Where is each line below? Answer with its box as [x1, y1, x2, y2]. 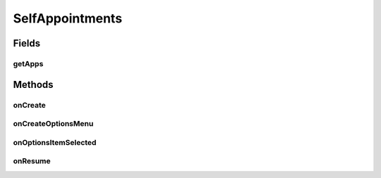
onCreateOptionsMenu [13, 119, 94, 129]
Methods [13, 78, 54, 91]
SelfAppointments [13, 11, 123, 26]
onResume [13, 156, 51, 166]
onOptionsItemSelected [13, 137, 97, 147]
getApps [13, 58, 44, 68]
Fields [13, 37, 41, 49]
